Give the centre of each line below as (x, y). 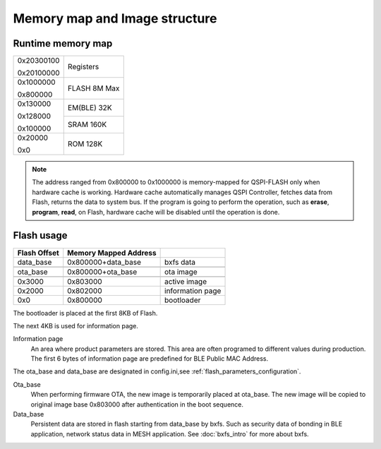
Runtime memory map (63, 43)
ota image (181, 272)
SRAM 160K (87, 125)
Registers (83, 67)
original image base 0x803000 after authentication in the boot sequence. (137, 404)
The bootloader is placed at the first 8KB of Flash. (85, 313)
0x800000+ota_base (102, 272)
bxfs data (180, 262)
